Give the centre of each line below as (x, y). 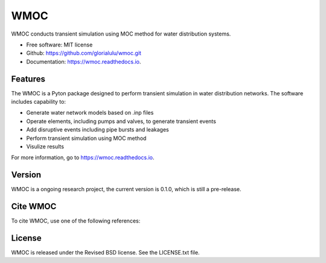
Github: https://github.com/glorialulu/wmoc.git (84, 53)
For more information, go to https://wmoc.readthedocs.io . (83, 157)
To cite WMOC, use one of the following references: (76, 221)
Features (28, 79)
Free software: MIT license (59, 45)
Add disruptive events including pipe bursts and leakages (97, 130)
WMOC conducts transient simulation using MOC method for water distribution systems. (121, 34)
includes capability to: (39, 102)
